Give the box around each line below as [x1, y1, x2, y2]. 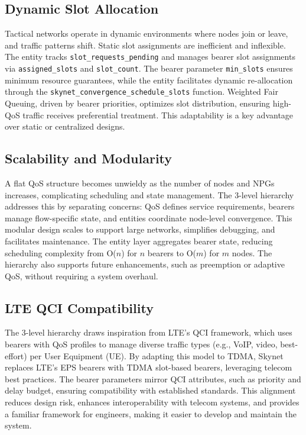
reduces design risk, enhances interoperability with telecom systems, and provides [5, 396, 300, 408]
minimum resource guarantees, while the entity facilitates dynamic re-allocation [5, 73, 293, 86]
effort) [5, 349, 27, 362]
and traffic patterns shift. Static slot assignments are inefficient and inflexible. [5, 38, 286, 51]
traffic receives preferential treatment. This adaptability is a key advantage [22, 108, 294, 121]
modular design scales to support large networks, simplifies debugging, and [5, 223, 275, 236]
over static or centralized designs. [5, 120, 125, 133]
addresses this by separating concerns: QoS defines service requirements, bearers [5, 200, 295, 212]
